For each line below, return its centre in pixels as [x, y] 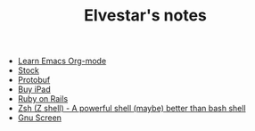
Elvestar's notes [145, 16]
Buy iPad [34, 89]
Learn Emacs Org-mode [62, 61]
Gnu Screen [40, 118]
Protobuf [34, 80]
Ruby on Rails [43, 99]
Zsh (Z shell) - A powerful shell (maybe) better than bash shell [132, 109]
